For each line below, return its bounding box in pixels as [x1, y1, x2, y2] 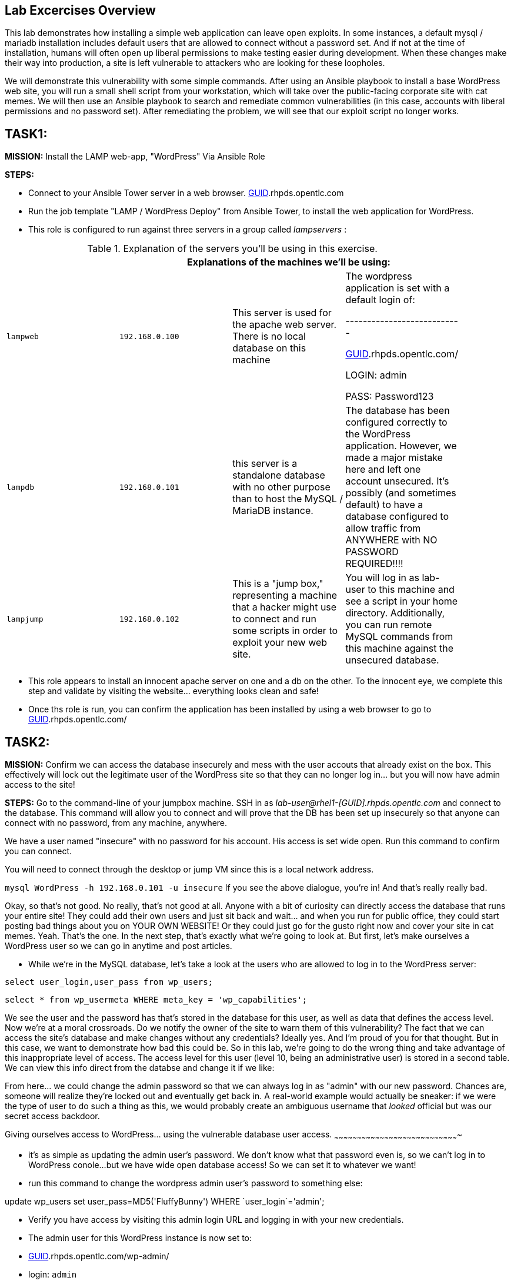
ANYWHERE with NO [345, 534, 438, 546]
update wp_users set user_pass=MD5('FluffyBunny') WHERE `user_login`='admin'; [5, 1196, 325, 1206]
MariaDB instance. [232, 505, 313, 517]
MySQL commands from [345, 631, 453, 643]
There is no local [232, 330, 306, 343]
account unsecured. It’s [345, 475, 449, 487]
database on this [232, 342, 306, 354]
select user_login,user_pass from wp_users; [5, 977, 213, 987]
